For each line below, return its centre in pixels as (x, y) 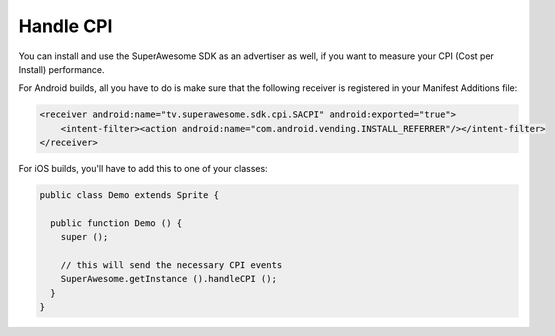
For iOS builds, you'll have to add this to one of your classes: (143, 169)
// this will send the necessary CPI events (171, 265)
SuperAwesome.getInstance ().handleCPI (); (168, 279)
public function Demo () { (116, 223)
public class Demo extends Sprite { (129, 195)
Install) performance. (61, 69)
